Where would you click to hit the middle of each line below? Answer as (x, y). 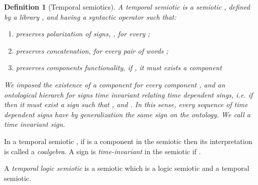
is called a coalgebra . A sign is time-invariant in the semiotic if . (103, 151)
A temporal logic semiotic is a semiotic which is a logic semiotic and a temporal (127, 168)
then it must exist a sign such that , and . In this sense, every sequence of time (126, 104)
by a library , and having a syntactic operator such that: (90, 16)
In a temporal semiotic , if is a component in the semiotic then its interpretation (128, 141)
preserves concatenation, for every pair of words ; (92, 50)
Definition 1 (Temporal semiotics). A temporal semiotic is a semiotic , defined (127, 7)
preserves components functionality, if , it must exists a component (119, 67)
